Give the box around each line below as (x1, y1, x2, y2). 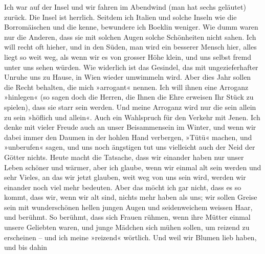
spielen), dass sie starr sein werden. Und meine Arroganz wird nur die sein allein (4, 101, 256, 112)
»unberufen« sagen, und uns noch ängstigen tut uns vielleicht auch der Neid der (4, 142, 255, 152)
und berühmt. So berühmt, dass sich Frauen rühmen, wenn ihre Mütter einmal (4, 212, 251, 222)
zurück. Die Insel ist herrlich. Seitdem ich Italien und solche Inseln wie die (4, 11, 237, 22)
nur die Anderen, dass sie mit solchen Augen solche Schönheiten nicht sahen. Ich (4, 31, 256, 42)
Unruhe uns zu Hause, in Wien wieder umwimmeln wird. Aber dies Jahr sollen (4, 72, 251, 82)
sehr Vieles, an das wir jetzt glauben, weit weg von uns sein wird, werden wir (4, 172, 246, 182)
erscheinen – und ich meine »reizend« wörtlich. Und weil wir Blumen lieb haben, (4, 232, 257, 242)
